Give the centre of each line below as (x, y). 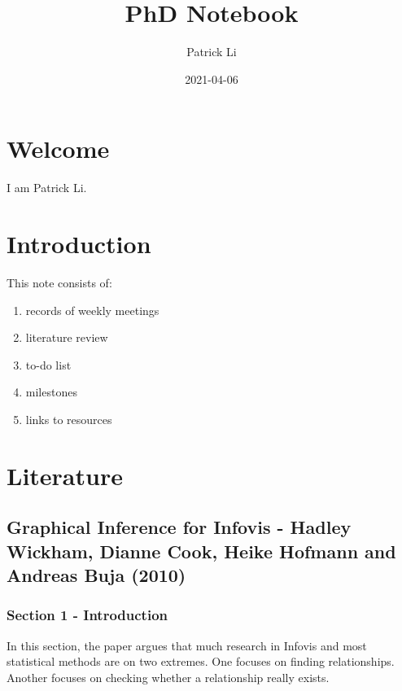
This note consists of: (59, 282)
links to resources (69, 419)
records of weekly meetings (92, 310)
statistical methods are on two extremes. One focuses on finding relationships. (201, 661)
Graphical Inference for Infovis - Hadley (179, 527)
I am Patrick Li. (47, 188)
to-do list (48, 364)
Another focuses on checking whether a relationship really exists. (168, 677)
